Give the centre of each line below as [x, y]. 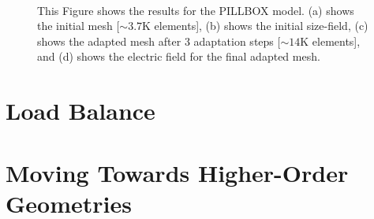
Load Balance [80, 111]
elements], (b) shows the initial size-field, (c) [261, 26]
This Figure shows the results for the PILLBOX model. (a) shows [196, 10]
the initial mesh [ [79, 26]
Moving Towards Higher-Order [177, 172]
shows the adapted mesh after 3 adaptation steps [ [159, 41]
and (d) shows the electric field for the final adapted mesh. [179, 56]
